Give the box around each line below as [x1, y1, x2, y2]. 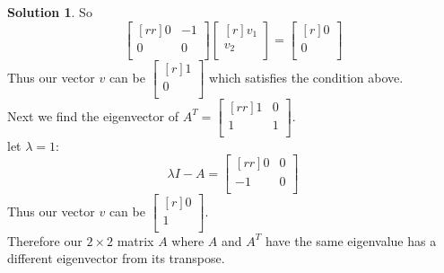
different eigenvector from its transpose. [7, 249, 225, 268]
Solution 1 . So [7, 3, 92, 21]
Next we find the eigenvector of [7, 106, 178, 125]
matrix [117, 231, 154, 250]
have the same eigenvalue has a [265, 231, 437, 250]
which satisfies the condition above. [209, 67, 404, 86]
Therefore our [7, 231, 83, 250]
